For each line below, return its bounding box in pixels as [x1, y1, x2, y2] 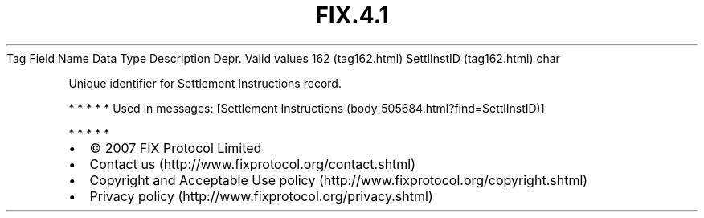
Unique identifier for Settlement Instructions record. [68, 76, 342, 90]
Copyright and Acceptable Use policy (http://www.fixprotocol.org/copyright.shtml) [89, 171, 588, 188]
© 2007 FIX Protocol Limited [89, 139, 262, 156]
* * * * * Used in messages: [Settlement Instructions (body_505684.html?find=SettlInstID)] [68, 101, 545, 115]
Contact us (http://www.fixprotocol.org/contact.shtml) [89, 155, 416, 172]
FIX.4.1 [315, 2, 389, 29]
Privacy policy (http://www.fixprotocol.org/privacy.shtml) [89, 187, 433, 204]
